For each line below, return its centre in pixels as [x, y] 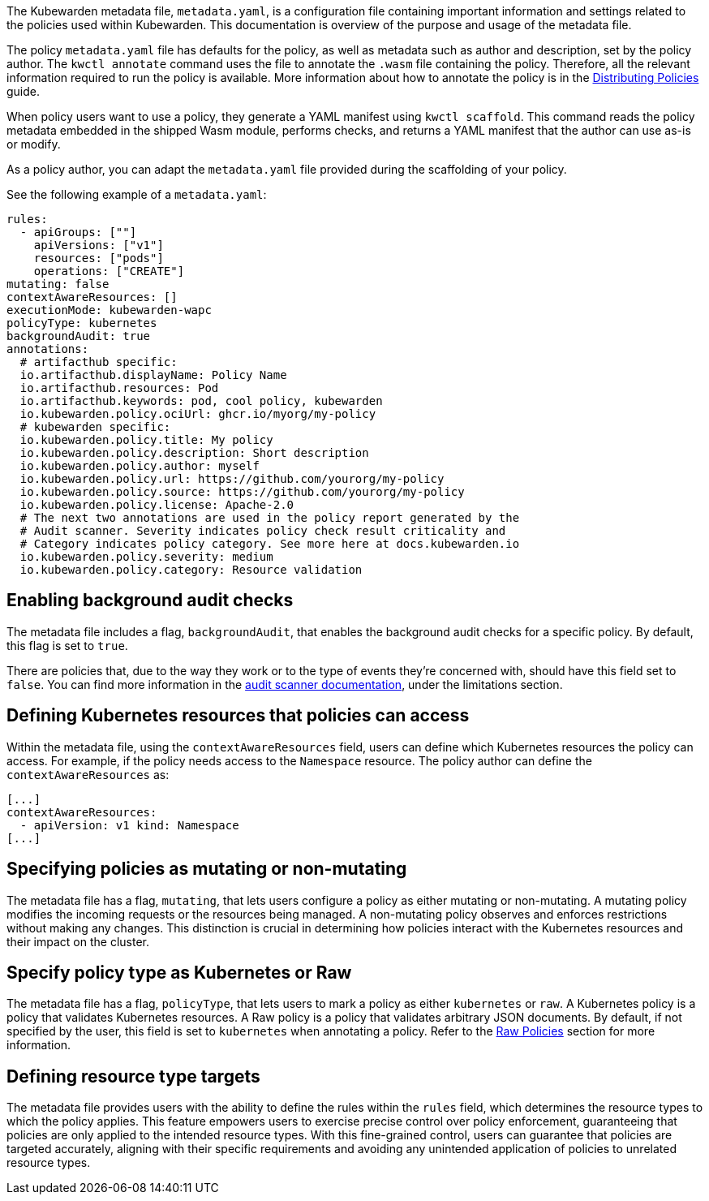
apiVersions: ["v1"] [99, 245]
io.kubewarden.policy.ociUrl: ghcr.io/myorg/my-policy [198, 414]
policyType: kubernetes [82, 323]
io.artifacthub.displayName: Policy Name [153, 375]
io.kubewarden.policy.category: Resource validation [191, 570]
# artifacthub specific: [99, 362]
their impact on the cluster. [78, 941]
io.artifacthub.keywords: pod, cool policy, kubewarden [201, 401]
